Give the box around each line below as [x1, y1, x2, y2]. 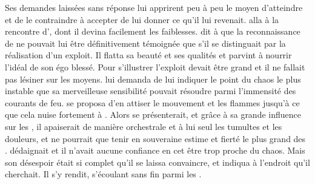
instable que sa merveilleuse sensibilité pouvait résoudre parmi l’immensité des [5, 84, 296, 97]
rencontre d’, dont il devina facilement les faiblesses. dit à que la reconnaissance [5, 25, 300, 38]
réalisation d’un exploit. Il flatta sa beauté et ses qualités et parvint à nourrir [5, 49, 292, 61]
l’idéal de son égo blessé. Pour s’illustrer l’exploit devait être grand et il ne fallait [5, 60, 305, 73]
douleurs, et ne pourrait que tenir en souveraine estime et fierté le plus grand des [5, 132, 306, 145]
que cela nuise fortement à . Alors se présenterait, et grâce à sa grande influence [5, 108, 301, 121]
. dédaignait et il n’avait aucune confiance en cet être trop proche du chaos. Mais [5, 144, 305, 157]
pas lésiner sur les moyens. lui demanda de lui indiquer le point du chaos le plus [5, 72, 301, 85]
